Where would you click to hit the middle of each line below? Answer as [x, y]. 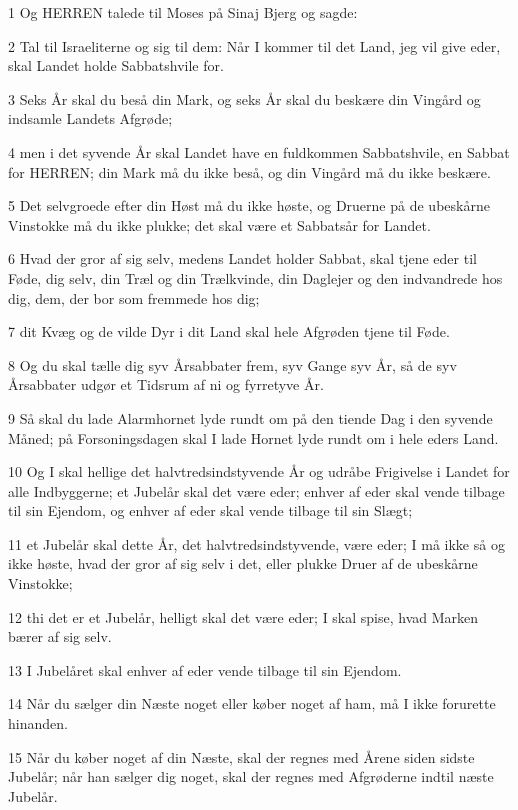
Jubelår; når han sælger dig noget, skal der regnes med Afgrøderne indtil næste [251, 776]
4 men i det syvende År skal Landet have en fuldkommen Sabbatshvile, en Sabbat [259, 151]
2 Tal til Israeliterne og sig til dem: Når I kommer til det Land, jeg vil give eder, [254, 45]
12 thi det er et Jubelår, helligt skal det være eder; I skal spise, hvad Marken [243, 616]
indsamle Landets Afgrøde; [90, 118]
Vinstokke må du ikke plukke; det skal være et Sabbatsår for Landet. [219, 224]
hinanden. [38, 723]
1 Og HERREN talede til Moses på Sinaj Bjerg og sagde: [183, 12]
